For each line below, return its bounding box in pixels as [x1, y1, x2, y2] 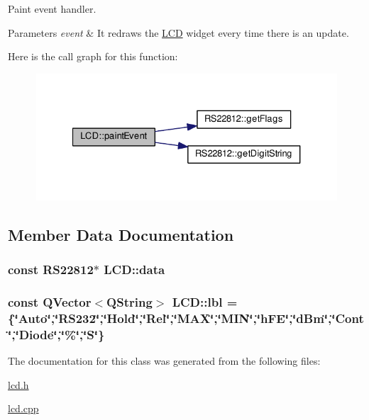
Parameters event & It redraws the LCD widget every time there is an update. [8, 25, 349, 40]
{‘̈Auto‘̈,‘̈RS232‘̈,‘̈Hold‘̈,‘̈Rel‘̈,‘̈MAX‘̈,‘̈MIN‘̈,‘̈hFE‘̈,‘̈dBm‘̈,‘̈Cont [8, 309, 364, 327]
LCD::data [104, 261, 165, 278]
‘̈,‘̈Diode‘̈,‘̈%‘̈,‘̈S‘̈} [8, 325, 105, 343]
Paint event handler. [8, 1, 97, 16]
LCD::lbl [172, 293, 223, 310]
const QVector [8, 293, 92, 310]
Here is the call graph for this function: [8, 49, 178, 64]
